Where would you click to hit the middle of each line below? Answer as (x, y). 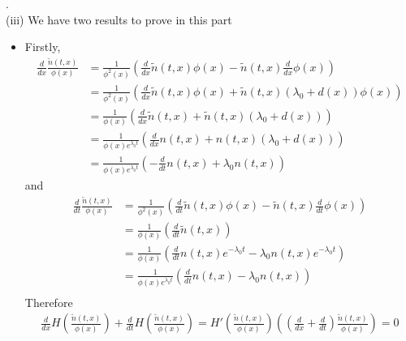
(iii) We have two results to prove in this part (119, 19)
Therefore (49, 302)
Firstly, (43, 47)
